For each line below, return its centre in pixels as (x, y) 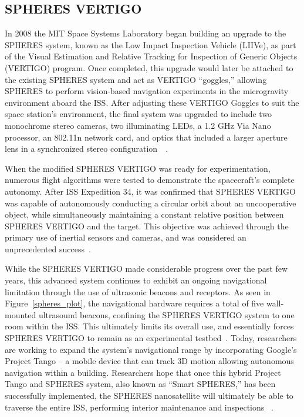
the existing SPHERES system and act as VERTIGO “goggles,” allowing (136, 79)
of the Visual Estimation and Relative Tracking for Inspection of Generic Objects (151, 56)
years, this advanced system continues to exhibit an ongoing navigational (136, 280)
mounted (21, 314)
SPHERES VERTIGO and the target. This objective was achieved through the (147, 226)
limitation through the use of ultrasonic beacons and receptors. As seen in (138, 291)
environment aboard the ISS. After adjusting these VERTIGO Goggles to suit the (152, 102)
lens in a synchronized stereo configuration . (87, 149)
